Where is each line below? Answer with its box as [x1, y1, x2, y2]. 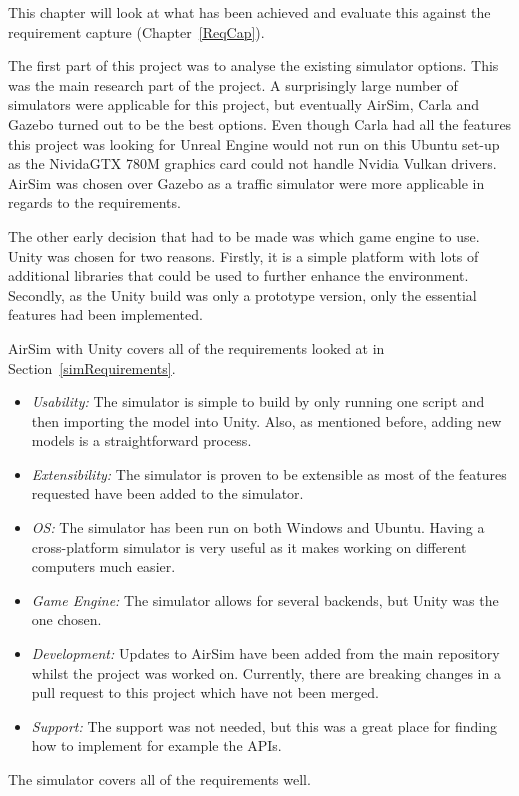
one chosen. [31, 609, 102, 630]
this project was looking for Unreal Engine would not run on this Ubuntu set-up [8, 133, 500, 154]
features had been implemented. [8, 304, 203, 325]
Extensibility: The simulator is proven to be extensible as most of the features [31, 463, 507, 484]
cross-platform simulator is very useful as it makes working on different [31, 536, 467, 557]
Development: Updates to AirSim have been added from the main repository [31, 643, 500, 664]
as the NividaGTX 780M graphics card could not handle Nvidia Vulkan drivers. [8, 153, 497, 174]
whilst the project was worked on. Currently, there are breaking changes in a [31, 662, 501, 683]
